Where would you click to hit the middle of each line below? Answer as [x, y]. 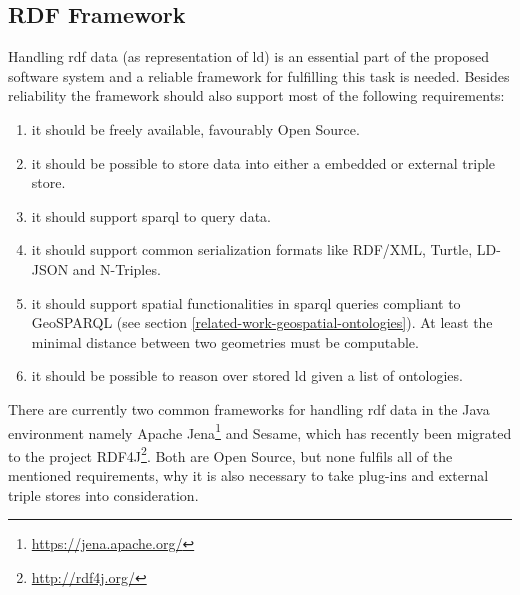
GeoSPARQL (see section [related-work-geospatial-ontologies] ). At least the [262, 322]
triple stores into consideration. [103, 494]
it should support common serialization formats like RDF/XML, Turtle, [252, 249]
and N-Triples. [116, 268]
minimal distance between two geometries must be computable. [225, 341]
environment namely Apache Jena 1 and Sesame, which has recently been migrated [260, 431]
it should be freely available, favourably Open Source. [195, 128]
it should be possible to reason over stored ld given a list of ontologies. [247, 375]
